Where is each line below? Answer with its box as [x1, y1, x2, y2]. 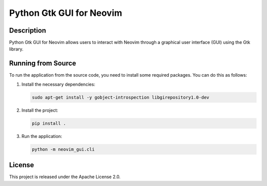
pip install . [32, 120, 66, 126]
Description [9, 26, 46, 35]
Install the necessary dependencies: [21, 81, 95, 87]
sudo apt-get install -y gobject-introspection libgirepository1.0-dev [32, 94, 210, 100]
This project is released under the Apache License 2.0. [9, 174, 121, 180]
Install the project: [21, 107, 58, 113]
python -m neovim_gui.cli [32, 146, 95, 152]
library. [9, 46, 24, 52]
